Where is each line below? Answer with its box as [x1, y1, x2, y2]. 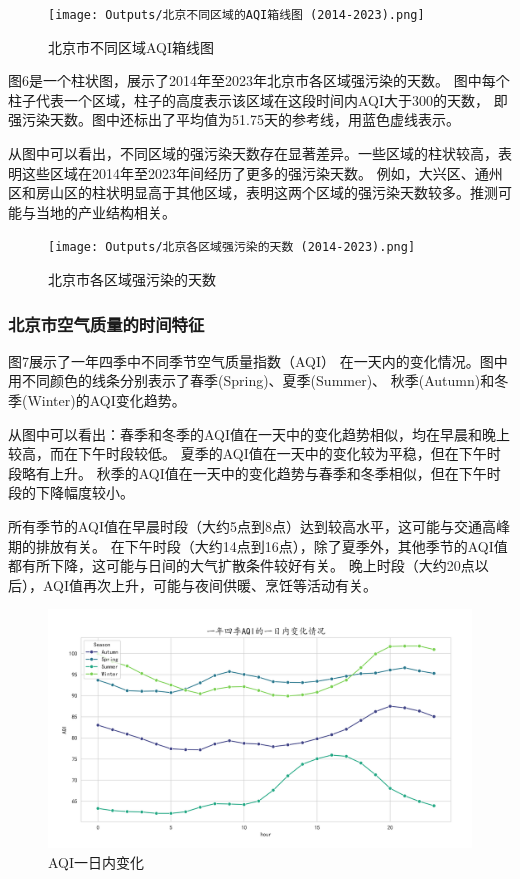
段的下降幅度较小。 [8, 482, 134, 503]
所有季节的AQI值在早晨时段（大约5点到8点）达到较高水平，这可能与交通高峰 [8, 516, 511, 537]
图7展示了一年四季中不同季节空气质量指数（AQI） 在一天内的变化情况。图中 [8, 350, 508, 371]
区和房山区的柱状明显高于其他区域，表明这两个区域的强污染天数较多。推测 [8, 182, 498, 203]
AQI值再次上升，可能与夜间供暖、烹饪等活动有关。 [42, 574, 378, 595]
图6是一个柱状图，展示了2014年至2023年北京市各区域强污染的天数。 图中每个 [8, 70, 510, 91]
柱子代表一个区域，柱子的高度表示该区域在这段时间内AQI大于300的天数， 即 [8, 89, 508, 110]
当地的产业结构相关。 [35, 201, 176, 222]
